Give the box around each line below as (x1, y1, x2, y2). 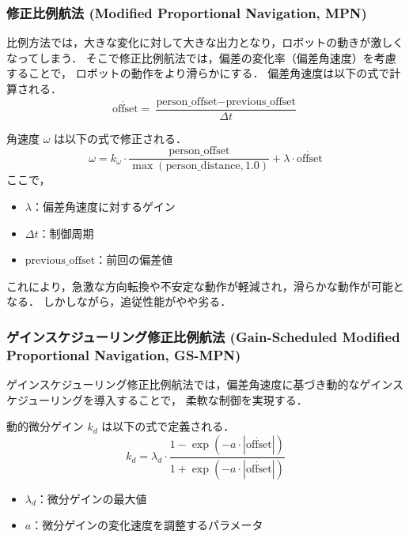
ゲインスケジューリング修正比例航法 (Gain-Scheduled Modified (6, 326, 400, 346)
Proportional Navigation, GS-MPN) (6, 344, 241, 364)
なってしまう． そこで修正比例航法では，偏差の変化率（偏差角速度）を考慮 (6, 49, 396, 66)
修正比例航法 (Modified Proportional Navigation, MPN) (6, 2, 367, 22)
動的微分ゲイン (6, 418, 84, 435)
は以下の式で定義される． (101, 418, 235, 435)
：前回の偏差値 (95, 251, 173, 268)
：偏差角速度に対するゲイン (31, 198, 176, 214)
